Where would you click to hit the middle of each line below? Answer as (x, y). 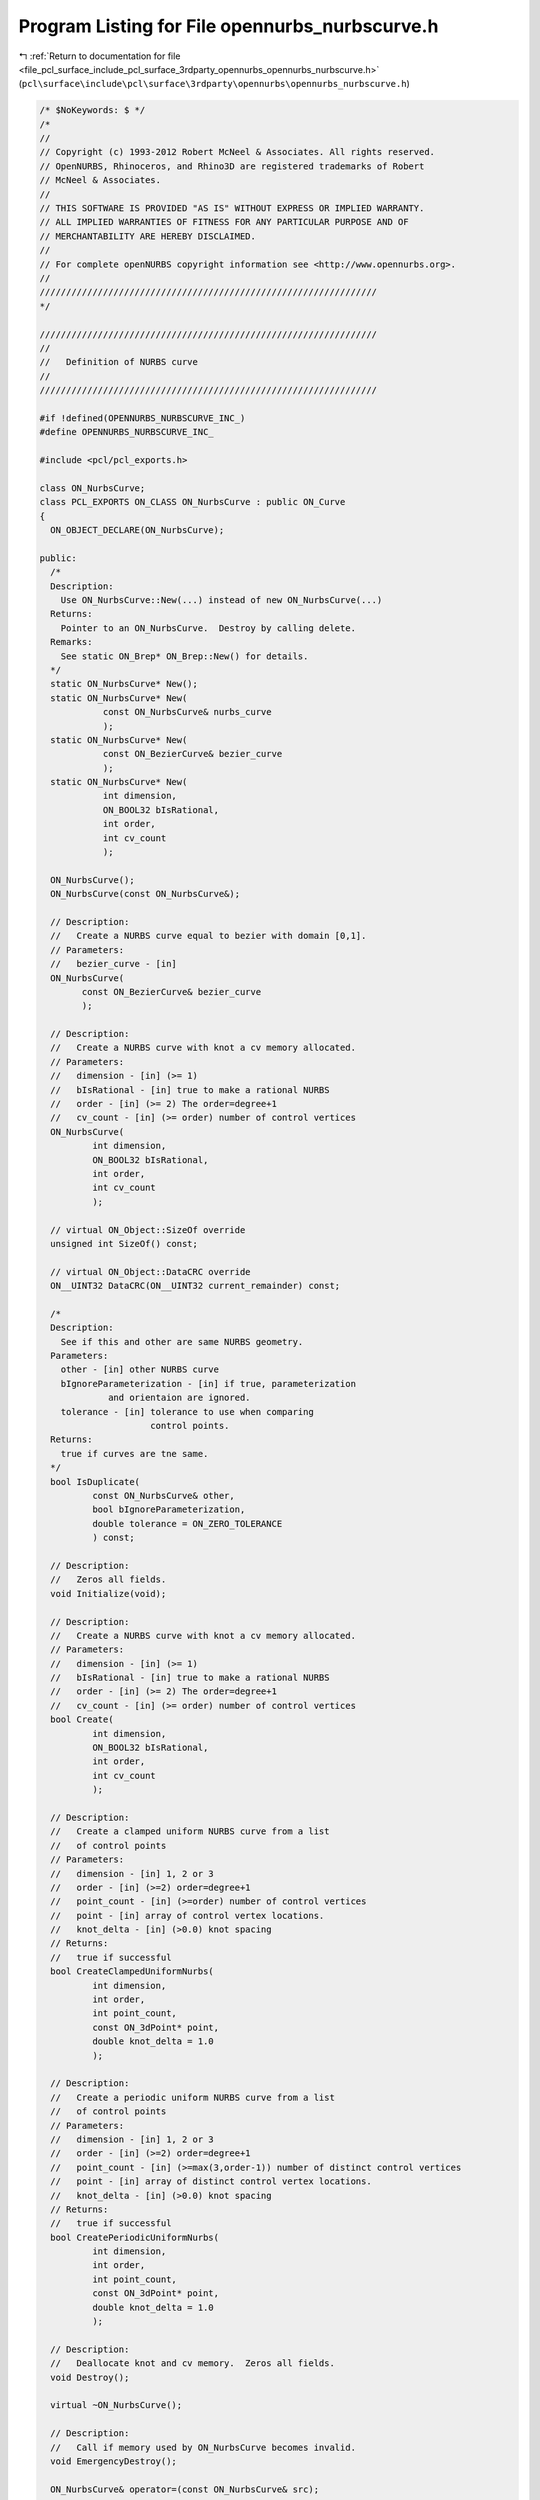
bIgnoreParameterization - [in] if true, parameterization (208, 1383)
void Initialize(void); (108, 1593)
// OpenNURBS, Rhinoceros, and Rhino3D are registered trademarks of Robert (232, 166)
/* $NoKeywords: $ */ (92, 110)
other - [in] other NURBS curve (140, 1369)
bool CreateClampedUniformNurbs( (132, 1971)
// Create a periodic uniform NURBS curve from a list (192, 2097)
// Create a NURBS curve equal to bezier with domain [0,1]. (208, 936)
